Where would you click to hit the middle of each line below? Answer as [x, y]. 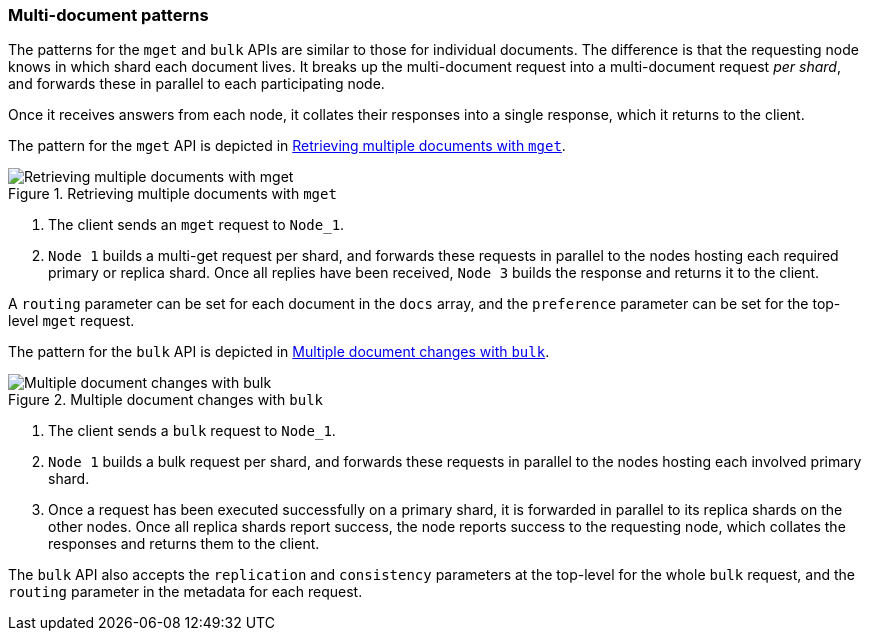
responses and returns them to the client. [184, 544]
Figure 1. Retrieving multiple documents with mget [172, 194]
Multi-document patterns [108, 15]
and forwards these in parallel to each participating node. [196, 84]
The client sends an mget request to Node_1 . [196, 225]
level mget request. [71, 321]
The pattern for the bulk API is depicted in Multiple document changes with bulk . [279, 352]
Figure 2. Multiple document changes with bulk [166, 400]
